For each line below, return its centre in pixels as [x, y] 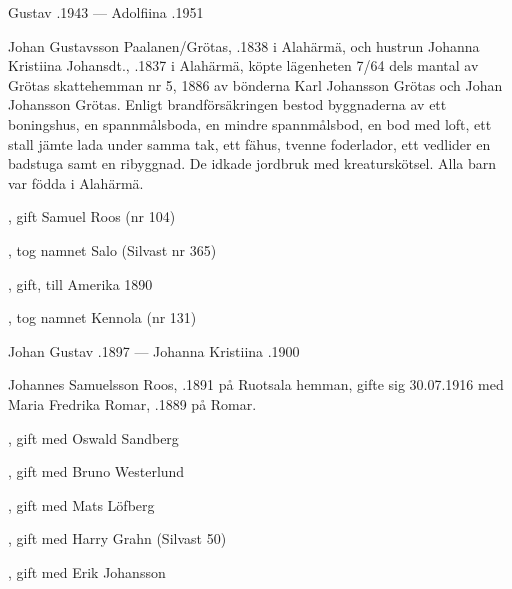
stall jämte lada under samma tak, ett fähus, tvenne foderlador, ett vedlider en [249, 143]
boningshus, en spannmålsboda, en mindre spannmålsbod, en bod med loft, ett [250, 123]
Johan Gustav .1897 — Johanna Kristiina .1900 [154, 350]
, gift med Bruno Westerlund [96, 471]
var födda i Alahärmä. [76, 182]
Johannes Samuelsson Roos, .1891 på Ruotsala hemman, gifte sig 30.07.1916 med [256, 384]
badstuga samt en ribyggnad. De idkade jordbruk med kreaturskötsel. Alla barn [252, 163]
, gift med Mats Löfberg [81, 504]
